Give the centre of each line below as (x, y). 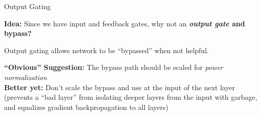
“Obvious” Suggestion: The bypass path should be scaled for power (113, 67)
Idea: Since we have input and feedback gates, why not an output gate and (125, 23)
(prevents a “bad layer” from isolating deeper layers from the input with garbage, (131, 97)
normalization (26, 77)
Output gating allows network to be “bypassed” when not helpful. (107, 50)
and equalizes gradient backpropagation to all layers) (86, 107)
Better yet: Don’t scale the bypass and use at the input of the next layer (120, 87)
